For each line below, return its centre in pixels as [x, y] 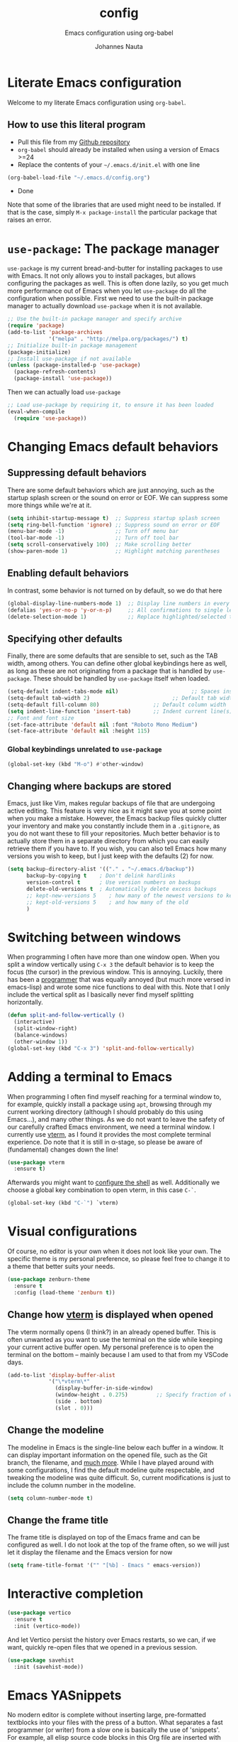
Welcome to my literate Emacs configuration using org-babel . [97, 102]
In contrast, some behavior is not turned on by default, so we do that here [115, 590]
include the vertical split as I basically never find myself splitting [101, 995]
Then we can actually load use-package [64, 392]
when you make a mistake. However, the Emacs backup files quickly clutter [117, 818]
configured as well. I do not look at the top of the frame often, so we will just [118, 1545]
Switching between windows [94, 937]
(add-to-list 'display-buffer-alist [61, 1375]
